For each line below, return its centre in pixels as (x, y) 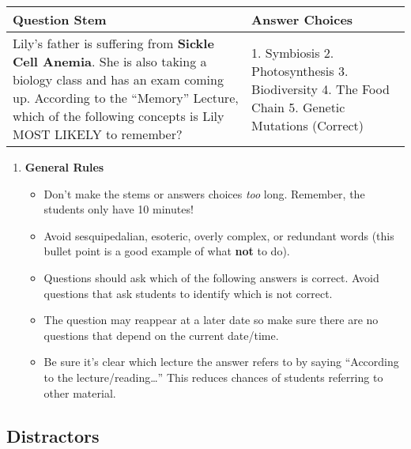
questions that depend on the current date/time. (161, 335)
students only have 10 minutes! (119, 209)
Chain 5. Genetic (298, 107)
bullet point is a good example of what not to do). (167, 251)
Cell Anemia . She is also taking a (110, 61)
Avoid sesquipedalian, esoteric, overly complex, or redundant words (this (219, 235)
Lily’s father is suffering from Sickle (113, 43)
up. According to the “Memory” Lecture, (126, 98)
